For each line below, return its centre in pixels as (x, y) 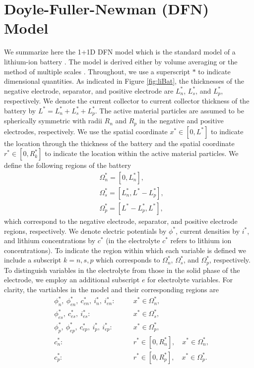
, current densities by (208, 231)
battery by (20, 110)
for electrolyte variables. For (190, 280)
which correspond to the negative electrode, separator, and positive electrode (121, 221)
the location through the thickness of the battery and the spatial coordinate (119, 143)
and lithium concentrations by (50, 240)
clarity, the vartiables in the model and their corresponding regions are (111, 289)
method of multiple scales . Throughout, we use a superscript (97, 71)
